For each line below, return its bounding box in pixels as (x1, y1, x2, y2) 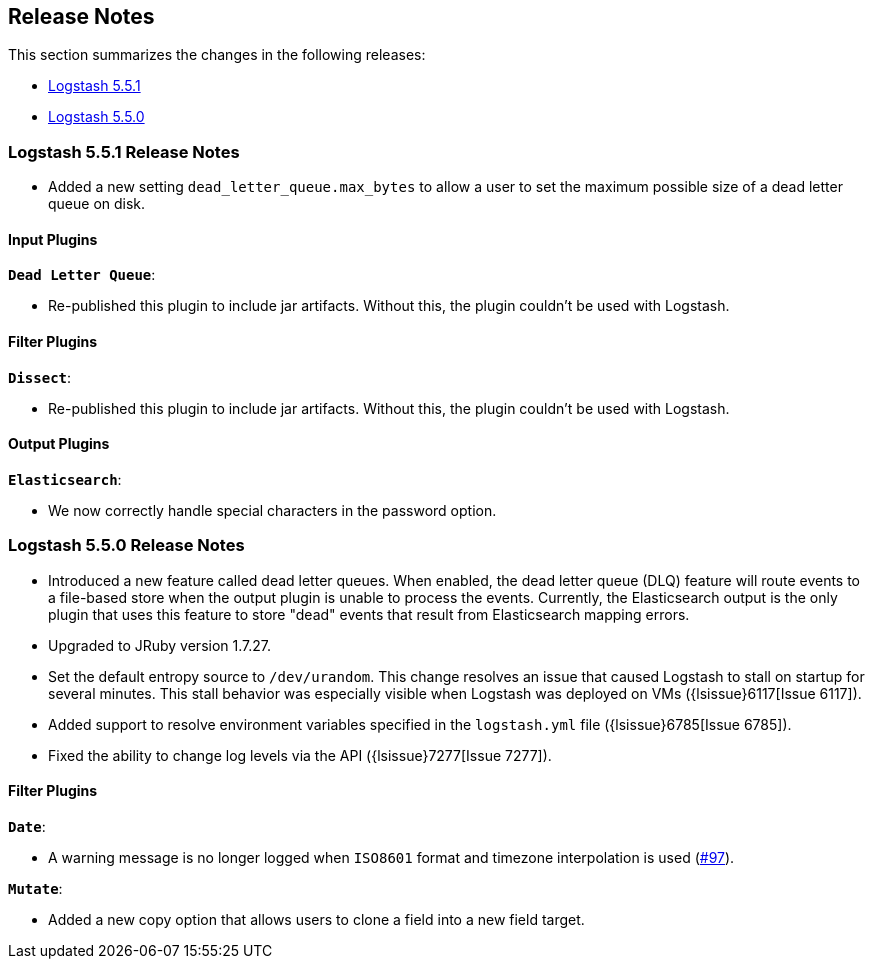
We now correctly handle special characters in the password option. (48, 501, 497, 519)
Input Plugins (8, 230, 98, 248)
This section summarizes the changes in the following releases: (8, 46, 426, 64)
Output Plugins (8, 435, 110, 453)
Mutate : (8, 879, 63, 897)
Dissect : (8, 368, 72, 386)
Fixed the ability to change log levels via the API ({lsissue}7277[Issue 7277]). (48, 746, 552, 764)
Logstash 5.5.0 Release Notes (8, 535, 245, 556)
